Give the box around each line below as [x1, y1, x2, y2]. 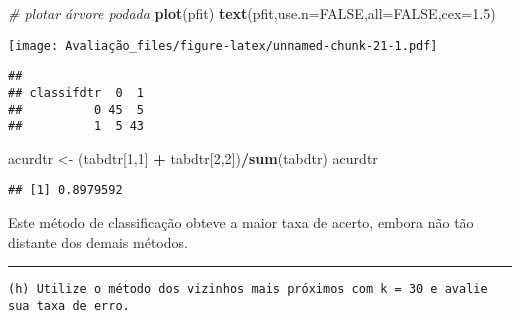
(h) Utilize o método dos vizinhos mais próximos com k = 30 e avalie [8, 282, 488, 297]
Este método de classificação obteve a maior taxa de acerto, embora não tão [8, 212, 474, 233]
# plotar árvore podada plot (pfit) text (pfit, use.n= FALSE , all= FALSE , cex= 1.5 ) [8, 3, 496, 23]
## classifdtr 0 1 [8, 85, 145, 100]
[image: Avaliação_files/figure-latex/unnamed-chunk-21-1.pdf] [8, 38, 438, 53]
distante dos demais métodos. [8, 231, 188, 252]
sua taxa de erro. [8, 298, 130, 313]
